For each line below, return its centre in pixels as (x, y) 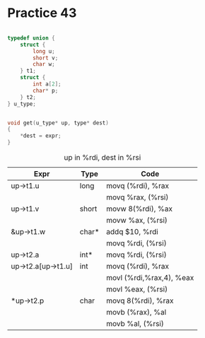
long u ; (44, 51)
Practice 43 (42, 13)
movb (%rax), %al (136, 313)
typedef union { (31, 38)
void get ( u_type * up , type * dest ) (58, 123)
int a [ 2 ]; (47, 84)
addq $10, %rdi (132, 232)
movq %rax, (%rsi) (137, 197)
